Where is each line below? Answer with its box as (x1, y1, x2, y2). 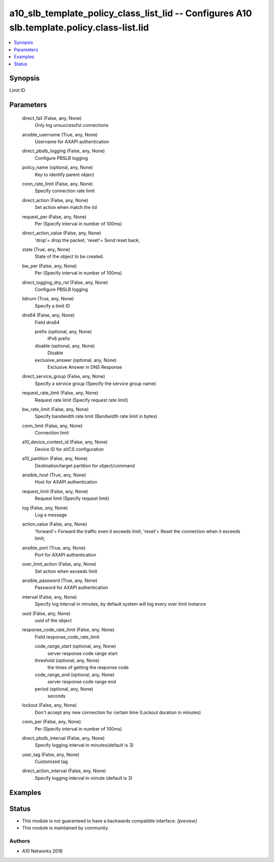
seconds (47, 693, 66, 699)
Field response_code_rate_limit (35, 634, 100, 640)
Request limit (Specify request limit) (35, 495, 110, 502)
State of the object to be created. (35, 254, 104, 260)
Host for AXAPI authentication (35, 479, 97, 485)
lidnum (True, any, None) (22, 296, 74, 302)
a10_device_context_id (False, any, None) (22, 439, 108, 445)
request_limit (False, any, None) (22, 488, 88, 494)
